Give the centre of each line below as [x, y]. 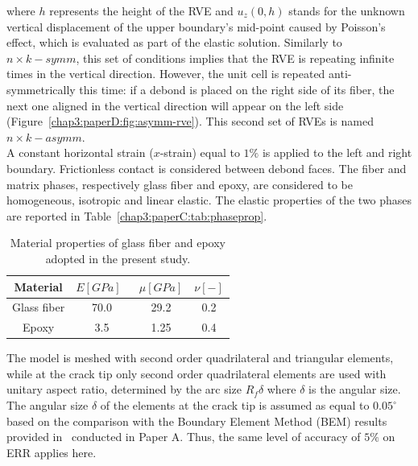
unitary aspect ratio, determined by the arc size [124, 389]
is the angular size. [355, 389]
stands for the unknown [347, 10]
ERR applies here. [52, 452]
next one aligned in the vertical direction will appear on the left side [175, 105]
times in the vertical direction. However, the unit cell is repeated [166, 74]
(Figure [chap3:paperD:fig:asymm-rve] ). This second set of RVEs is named [190, 121]
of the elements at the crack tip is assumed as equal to [235, 405]
